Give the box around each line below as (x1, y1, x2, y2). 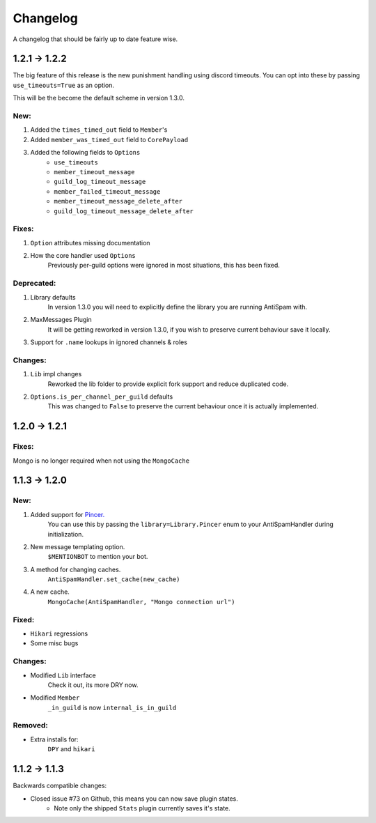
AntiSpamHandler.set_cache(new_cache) (47, 576, 180, 583)
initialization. (47, 530, 84, 538)
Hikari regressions (30, 629, 88, 638)
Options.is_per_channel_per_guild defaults (30, 392, 173, 401)
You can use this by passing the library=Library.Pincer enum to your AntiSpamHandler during (47, 520, 334, 529)
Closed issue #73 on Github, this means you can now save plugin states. (30, 794, 238, 803)
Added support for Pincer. (30, 510, 105, 518)
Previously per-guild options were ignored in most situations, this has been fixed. (47, 261, 280, 270)
